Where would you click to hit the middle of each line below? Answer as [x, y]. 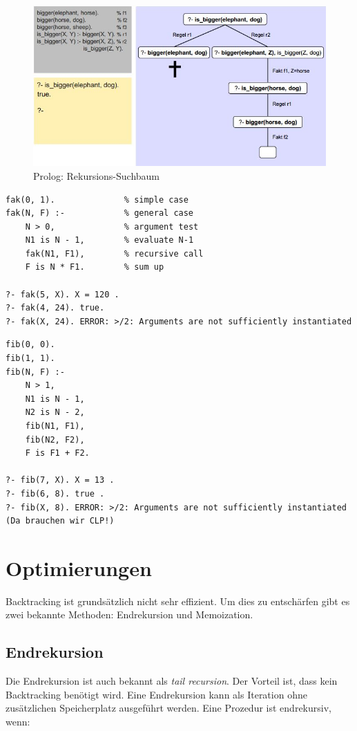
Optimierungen [79, 567]
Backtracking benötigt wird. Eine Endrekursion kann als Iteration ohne [156, 694]
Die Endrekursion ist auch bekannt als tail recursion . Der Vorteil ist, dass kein [172, 681]
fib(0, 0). [30, 345]
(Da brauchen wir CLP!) [60, 521]
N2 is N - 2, [55, 413]
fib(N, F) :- [35, 372]
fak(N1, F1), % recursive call [114, 253]
